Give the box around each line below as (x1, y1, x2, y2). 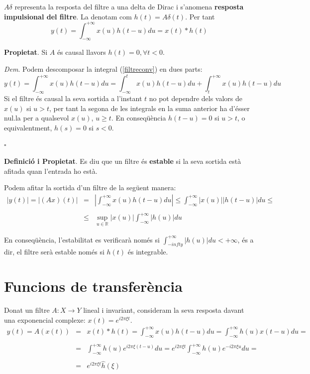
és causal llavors (57, 47, 106, 57)
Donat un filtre (4, 305, 50, 315)
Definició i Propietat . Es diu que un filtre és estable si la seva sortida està (4, 155, 241, 166)
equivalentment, (4, 122, 52, 132)
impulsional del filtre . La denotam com (4, 11, 132, 21)
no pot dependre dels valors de (149, 93, 243, 103)
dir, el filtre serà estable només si (4, 247, 104, 257)
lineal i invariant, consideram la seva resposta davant (83, 305, 244, 315)
